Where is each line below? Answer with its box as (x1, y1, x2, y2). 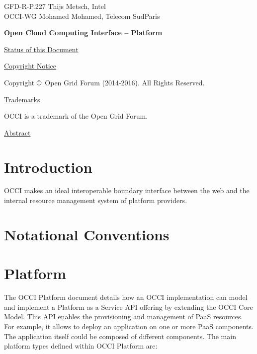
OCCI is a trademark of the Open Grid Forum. (4, 111, 148, 121)
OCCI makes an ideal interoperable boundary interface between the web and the (4, 185, 250, 196)
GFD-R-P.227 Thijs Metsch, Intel (4, 1, 106, 11)
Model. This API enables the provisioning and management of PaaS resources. (4, 311, 243, 322)
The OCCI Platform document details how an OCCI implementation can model (4, 292, 248, 302)
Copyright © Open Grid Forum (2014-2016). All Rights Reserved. (4, 77, 205, 87)
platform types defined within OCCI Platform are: (4, 341, 158, 351)
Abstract (4, 127, 31, 138)
